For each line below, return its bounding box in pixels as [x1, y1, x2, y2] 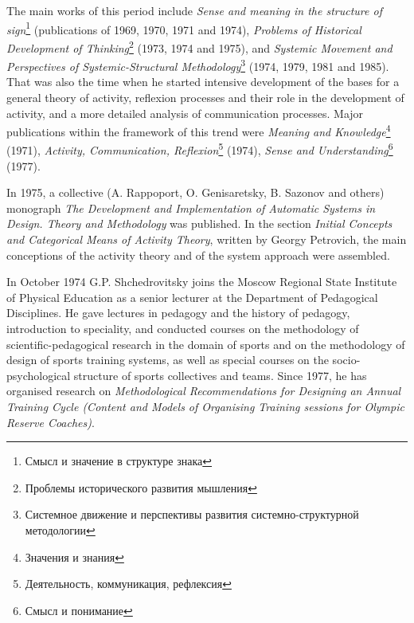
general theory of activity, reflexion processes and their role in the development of [6, 88, 404, 105]
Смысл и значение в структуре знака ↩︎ [25, 453, 212, 469]
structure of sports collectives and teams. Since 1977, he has [73, 366, 367, 383]
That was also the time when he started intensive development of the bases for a [6, 73, 400, 90]
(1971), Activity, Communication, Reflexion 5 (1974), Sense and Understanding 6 [6, 139, 393, 159]
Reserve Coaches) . [6, 413, 95, 430]
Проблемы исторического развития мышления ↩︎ [25, 479, 257, 496]
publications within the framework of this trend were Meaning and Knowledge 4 [6, 121, 391, 139]
